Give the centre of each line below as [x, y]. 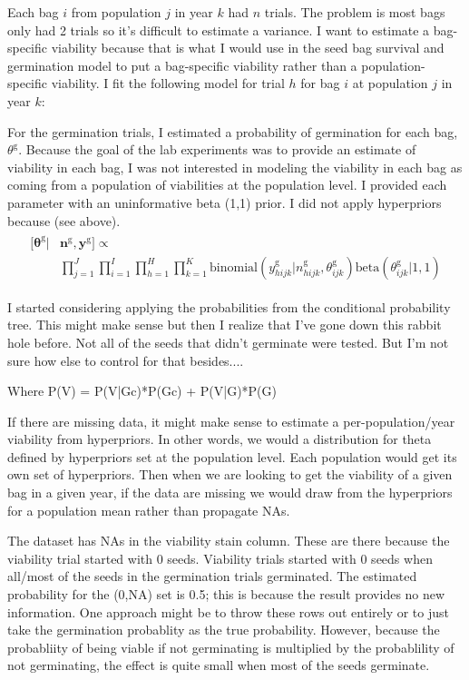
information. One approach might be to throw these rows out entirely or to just [228, 611]
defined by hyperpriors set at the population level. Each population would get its [232, 456]
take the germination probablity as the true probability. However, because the [224, 630]
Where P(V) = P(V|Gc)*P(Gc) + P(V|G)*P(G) [142, 391]
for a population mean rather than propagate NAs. [149, 510]
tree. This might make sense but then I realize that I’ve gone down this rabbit [225, 325]
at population [390, 83]
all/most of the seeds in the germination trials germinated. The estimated [212, 576]
